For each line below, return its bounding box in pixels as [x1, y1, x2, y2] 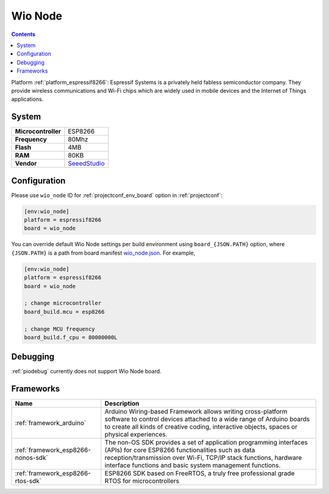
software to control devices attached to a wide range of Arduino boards [104, 415, 310, 424]
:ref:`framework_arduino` [15, 419, 87, 427]
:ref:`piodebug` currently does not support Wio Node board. [11, 368, 161, 375]
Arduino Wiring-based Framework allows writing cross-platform [104, 407, 288, 416]
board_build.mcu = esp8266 [24, 308, 105, 315]
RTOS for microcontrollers [104, 477, 180, 485]
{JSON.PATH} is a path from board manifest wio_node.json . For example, [11, 249, 196, 256]
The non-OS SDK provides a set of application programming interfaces [104, 438, 308, 447]
